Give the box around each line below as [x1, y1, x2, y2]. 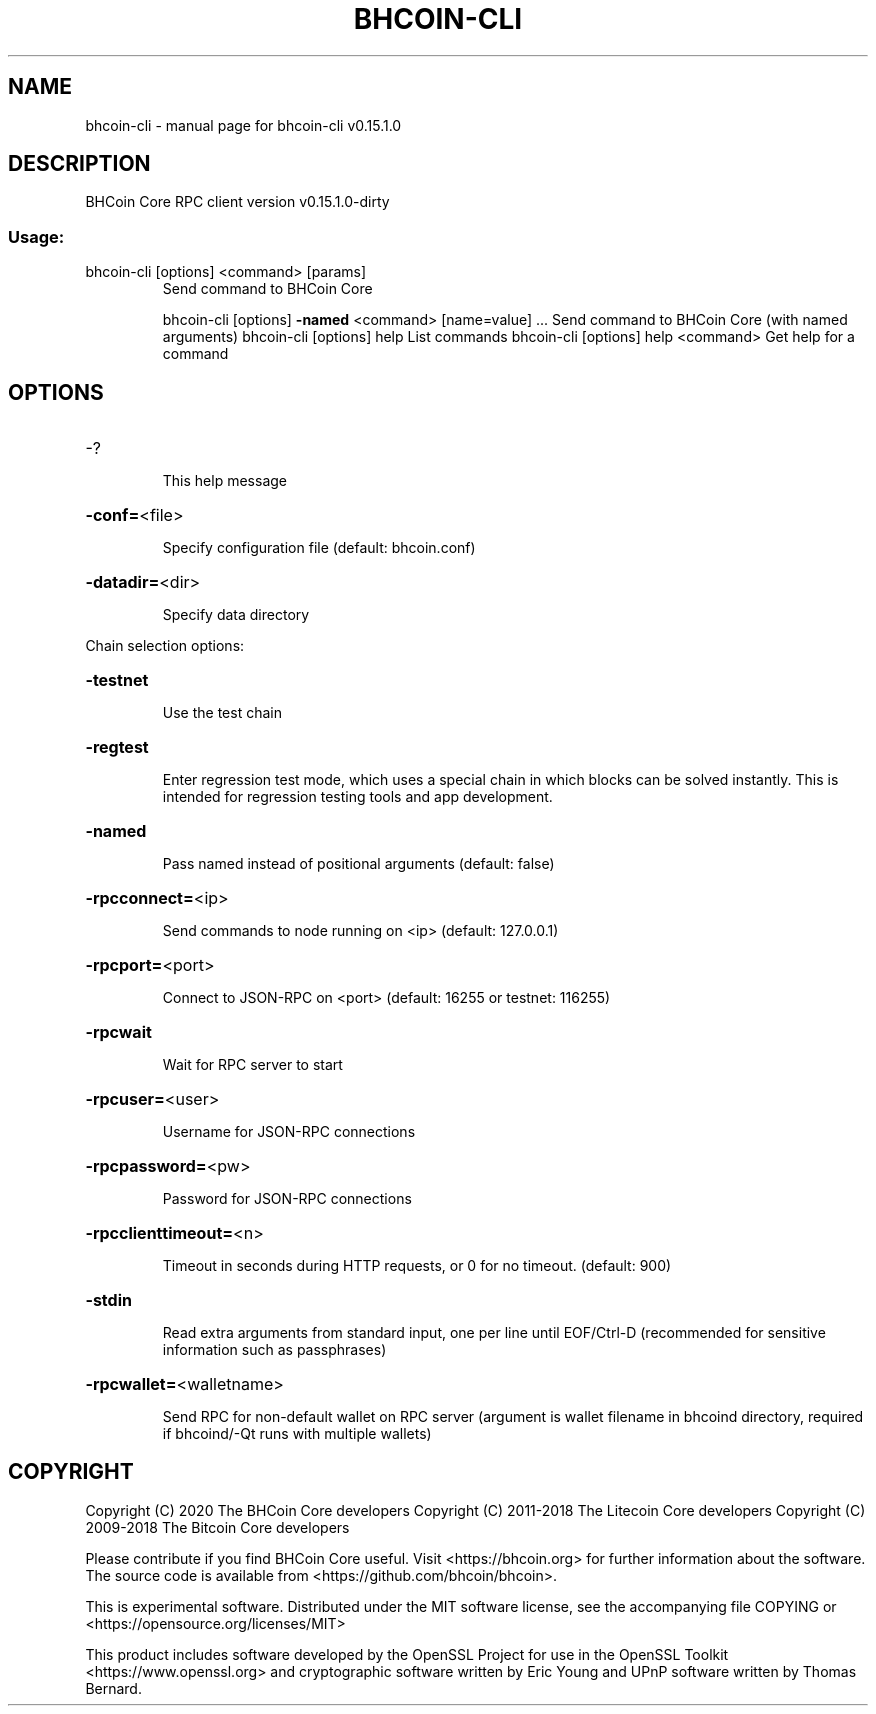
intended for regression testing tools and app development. [162, 788, 553, 806]
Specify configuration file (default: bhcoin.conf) [162, 539, 476, 557]
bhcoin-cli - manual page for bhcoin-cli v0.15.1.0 [85, 116, 402, 134]
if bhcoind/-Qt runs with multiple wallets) [162, 1425, 432, 1443]
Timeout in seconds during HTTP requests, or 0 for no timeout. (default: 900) [162, 1257, 672, 1275]
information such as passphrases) [162, 1341, 387, 1359]
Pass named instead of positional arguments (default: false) [162, 855, 555, 873]
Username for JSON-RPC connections [162, 1123, 416, 1141]
